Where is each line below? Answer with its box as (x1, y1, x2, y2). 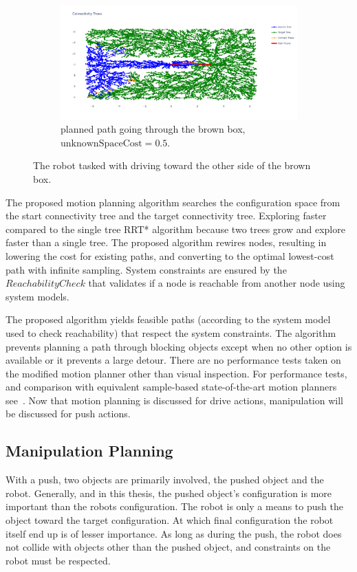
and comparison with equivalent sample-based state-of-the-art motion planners (6, 379, 337, 394)
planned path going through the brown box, (61, 122, 246, 136)
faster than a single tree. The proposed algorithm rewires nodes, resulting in (6, 235, 327, 250)
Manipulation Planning (6, 440, 173, 461)
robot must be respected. (6, 553, 111, 567)
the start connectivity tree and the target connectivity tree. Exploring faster (6, 208, 327, 223)
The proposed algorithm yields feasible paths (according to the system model (6, 312, 331, 327)
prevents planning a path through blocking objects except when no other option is (6, 339, 352, 353)
